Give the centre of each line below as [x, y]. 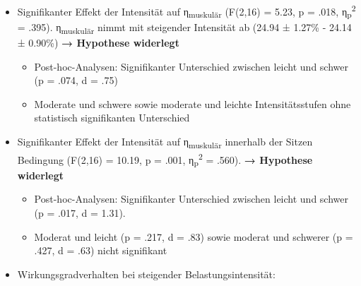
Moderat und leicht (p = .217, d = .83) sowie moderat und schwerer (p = [194, 236]
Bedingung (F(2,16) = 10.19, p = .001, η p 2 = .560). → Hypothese [165, 160]
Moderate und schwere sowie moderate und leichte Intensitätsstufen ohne [193, 103]
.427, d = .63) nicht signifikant [101, 250]
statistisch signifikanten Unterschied [112, 118]
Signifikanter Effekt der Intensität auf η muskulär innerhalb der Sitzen [165, 142]
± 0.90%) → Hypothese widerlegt [98, 42]
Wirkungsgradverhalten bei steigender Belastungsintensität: [146, 274]
